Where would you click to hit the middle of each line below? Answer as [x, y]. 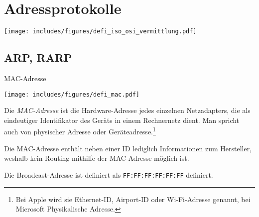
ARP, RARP [38, 57]
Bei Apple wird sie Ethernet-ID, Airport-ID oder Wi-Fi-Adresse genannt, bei [133, 199]
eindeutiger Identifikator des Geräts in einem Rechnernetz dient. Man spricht [122, 120]
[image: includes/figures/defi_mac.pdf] [72, 94]
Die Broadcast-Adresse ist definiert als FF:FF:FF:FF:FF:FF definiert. [109, 174]
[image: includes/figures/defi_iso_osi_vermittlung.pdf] [100, 32]
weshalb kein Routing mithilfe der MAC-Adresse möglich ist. [97, 158]
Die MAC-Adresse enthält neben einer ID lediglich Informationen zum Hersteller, [128, 148]
